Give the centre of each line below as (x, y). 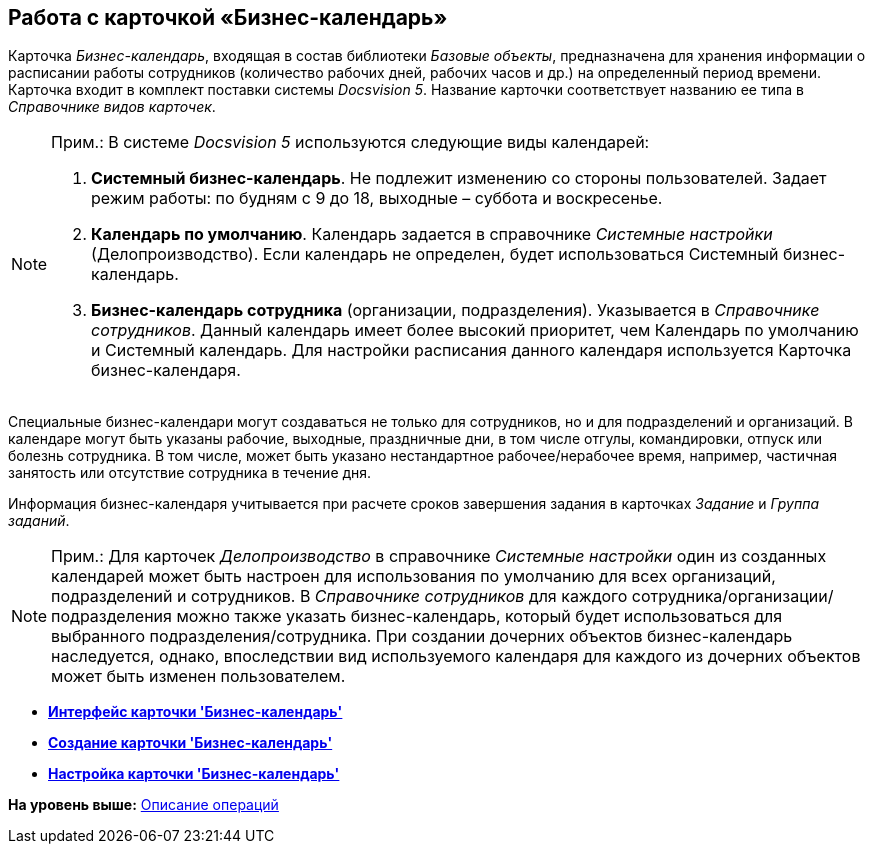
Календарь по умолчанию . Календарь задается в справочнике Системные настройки (432, 234)
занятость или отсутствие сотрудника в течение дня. (190, 473)
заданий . (39, 521)
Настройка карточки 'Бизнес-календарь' (194, 774)
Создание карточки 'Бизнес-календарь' (190, 743)
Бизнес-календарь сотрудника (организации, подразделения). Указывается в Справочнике (455, 310)
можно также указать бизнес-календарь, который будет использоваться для (479, 616)
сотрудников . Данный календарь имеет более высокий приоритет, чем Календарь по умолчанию (475, 330)
